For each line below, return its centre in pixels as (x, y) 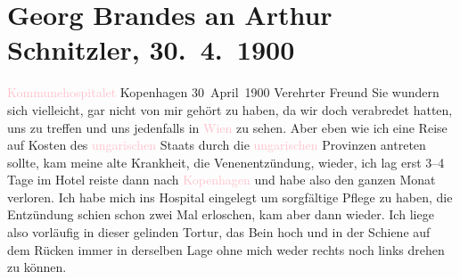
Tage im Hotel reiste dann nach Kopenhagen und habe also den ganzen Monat (222, 180)
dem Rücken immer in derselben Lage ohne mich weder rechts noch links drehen (226, 249)
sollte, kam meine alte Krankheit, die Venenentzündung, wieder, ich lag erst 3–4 (226, 162)
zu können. (37, 267)
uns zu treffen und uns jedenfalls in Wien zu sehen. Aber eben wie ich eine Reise (227, 127)
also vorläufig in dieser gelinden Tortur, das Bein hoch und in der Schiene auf (219, 232)
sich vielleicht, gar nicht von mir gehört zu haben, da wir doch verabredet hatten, (230, 109)
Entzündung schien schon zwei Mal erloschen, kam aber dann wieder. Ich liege (221, 214)
